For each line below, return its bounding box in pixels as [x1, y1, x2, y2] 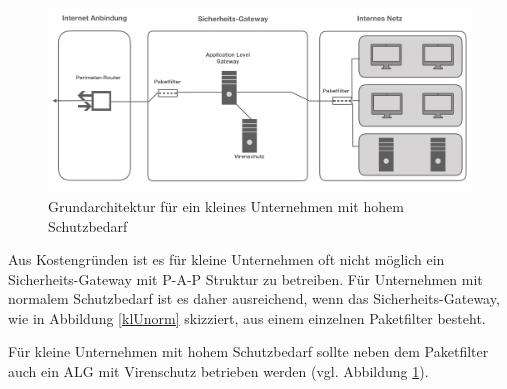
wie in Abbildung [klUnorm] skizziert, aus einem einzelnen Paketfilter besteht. [8, 307, 486, 328]
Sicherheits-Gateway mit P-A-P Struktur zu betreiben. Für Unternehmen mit [8, 268, 483, 289]
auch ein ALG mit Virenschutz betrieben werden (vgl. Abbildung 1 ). [8, 361, 429, 382]
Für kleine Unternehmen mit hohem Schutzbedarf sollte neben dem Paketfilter [8, 341, 489, 362]
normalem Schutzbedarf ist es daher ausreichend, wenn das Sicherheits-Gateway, [8, 288, 500, 309]
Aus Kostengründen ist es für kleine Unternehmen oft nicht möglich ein [8, 249, 445, 270]
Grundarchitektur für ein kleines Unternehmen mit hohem [48, 195, 404, 216]
